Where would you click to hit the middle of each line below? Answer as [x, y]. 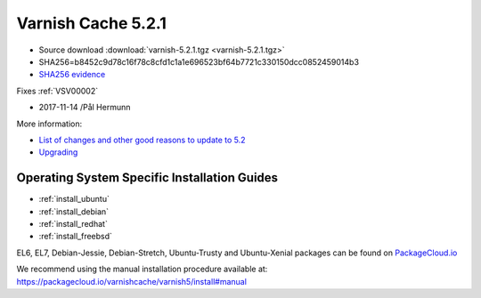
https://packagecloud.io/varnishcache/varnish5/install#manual [131, 281]
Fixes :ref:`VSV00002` [57, 91]
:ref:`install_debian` [74, 211]
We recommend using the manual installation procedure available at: [142, 269]
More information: [49, 124]
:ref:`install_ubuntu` [74, 199]
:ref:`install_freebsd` [76, 237]
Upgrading [58, 152]
